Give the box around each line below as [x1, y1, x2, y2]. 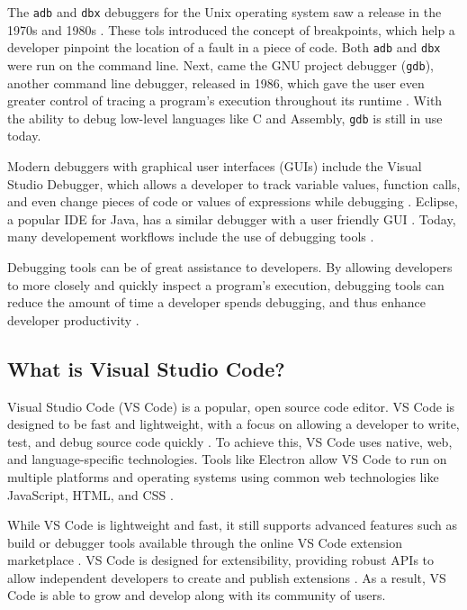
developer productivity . [7, 310, 139, 329]
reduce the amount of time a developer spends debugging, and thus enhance [7, 293, 427, 312]
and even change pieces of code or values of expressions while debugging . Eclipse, [7, 192, 458, 211]
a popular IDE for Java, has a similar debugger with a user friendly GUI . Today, [7, 209, 456, 228]
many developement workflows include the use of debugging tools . [7, 227, 374, 246]
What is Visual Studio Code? [7, 354, 285, 382]
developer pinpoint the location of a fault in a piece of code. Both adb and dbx [7, 38, 441, 57]
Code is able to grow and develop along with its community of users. [7, 586, 386, 605]
